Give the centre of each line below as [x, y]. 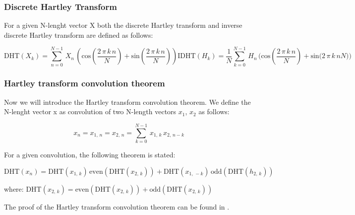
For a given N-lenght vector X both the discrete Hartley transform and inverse [123, 25]
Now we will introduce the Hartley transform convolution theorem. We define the [127, 102]
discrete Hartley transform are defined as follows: [79, 35]
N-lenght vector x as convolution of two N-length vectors [90, 111]
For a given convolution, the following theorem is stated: [90, 155]
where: [14, 188]
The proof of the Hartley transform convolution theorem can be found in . [117, 206]
